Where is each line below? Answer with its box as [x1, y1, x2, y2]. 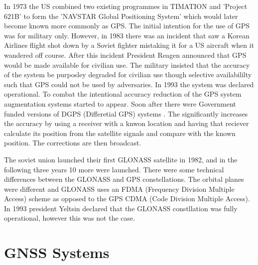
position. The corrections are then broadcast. [4, 137, 141, 148]
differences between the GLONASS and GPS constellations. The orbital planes [4, 174, 244, 184]
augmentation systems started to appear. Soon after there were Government [4, 98, 236, 109]
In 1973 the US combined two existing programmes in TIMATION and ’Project [4, 1, 248, 11]
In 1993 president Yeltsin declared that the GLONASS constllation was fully [4, 203, 238, 213]
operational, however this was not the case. [4, 213, 135, 223]
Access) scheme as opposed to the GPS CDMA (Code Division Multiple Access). [4, 193, 250, 204]
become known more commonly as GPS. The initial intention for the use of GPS [4, 20, 250, 31]
